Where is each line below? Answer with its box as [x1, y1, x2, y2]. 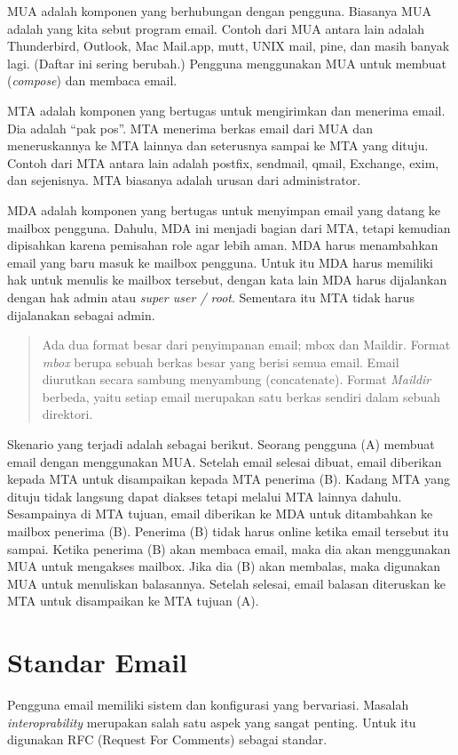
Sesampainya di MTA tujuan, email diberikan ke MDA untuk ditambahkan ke [7, 504, 433, 523]
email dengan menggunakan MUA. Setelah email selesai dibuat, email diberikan [7, 452, 442, 470]
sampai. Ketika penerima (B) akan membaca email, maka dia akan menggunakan [7, 539, 451, 558]
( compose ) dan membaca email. [7, 71, 178, 90]
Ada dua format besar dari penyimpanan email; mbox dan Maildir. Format [42, 335, 451, 354]
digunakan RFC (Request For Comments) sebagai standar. [7, 730, 328, 749]
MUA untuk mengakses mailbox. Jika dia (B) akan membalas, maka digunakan [7, 557, 440, 575]
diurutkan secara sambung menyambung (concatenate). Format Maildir [42, 370, 431, 389]
